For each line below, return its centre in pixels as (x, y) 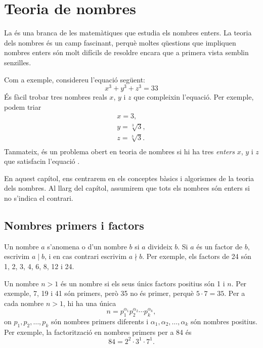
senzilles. (18, 62)
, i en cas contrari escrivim (86, 256)
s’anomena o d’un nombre (87, 246)
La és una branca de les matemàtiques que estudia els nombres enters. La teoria (128, 33)
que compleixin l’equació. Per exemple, (194, 97)
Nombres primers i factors (74, 225)
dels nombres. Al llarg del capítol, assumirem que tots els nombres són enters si (127, 188)
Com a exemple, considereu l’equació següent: (75, 79)
